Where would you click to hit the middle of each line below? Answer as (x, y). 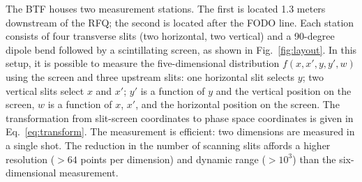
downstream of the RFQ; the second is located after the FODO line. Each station (180, 22)
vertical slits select (45, 90)
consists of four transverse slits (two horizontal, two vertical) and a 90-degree (170, 36)
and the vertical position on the (284, 90)
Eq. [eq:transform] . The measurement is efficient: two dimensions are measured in (180, 131)
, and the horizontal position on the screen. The (237, 104)
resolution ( (30, 159)
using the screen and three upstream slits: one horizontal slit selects (150, 76)
